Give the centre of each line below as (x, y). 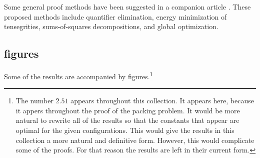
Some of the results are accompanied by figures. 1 (78, 75)
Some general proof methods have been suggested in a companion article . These (127, 7)
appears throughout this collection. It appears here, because (162, 101)
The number (34, 101)
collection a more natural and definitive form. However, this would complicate (135, 140)
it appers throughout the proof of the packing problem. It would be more (128, 110)
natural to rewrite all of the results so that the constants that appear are (127, 120)
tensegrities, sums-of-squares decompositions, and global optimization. (111, 26)
